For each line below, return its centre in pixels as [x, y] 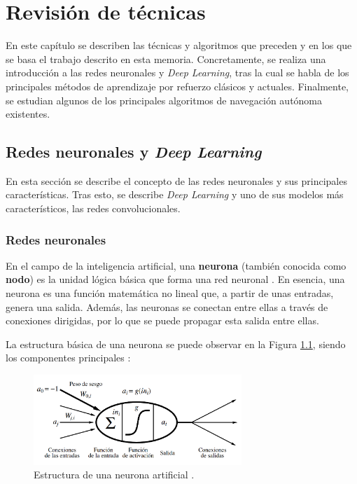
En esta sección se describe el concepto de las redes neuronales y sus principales [176, 180]
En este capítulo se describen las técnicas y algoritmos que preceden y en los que [179, 45]
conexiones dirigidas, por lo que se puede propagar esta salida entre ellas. [162, 320]
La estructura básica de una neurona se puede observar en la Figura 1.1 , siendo [176, 344]
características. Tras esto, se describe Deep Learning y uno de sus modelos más [175, 194]
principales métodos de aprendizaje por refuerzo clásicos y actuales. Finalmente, [177, 86]
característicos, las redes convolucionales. [93, 208]
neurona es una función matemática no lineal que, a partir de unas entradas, [170, 293]
